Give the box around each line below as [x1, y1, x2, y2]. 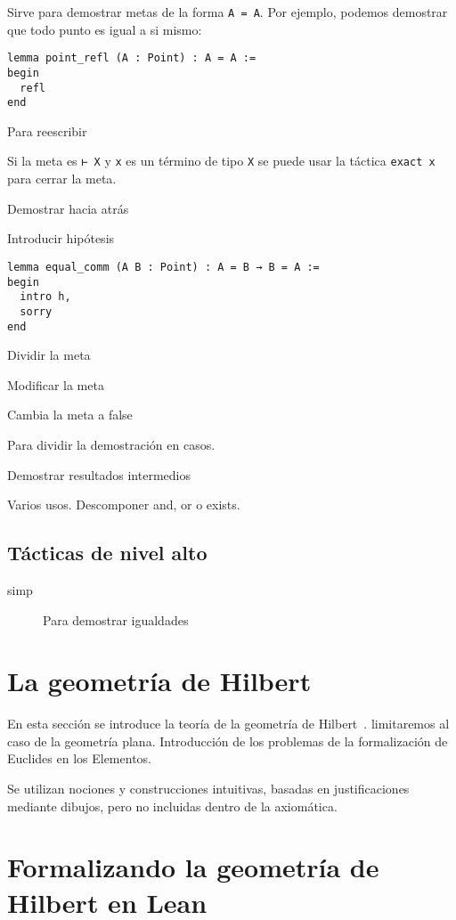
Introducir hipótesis [7, 229, 115, 248]
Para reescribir [7, 121, 87, 140]
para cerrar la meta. [7, 169, 117, 188]
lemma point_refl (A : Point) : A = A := [7, 52, 256, 65]
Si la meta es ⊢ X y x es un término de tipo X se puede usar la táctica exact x [7, 151, 436, 170]
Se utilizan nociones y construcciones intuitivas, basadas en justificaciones [7, 779, 410, 798]
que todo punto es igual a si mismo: [7, 20, 202, 38]
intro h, [20, 290, 71, 304]
